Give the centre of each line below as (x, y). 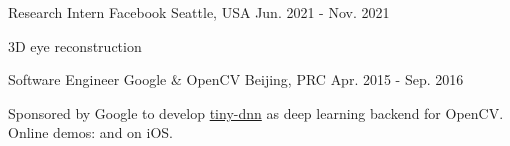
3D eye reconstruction (75, 45)
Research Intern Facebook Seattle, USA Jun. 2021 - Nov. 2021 (199, 12)
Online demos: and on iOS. (90, 132)
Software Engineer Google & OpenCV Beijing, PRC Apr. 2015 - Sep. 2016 (236, 79)
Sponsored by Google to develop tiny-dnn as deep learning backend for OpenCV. (256, 112)
